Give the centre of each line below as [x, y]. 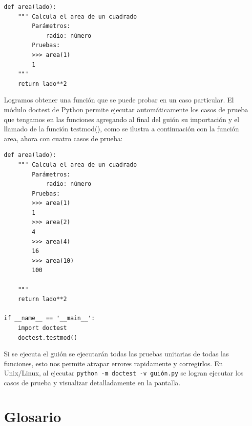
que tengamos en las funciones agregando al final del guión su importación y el [122, 119]
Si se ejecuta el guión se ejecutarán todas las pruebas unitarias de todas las [116, 354]
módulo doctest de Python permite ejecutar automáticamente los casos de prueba [126, 109]
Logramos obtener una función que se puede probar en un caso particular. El [119, 100]
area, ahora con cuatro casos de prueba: [63, 138]
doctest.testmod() [48, 338]
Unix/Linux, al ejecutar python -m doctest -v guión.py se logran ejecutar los [124, 373]
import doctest [42, 328]
